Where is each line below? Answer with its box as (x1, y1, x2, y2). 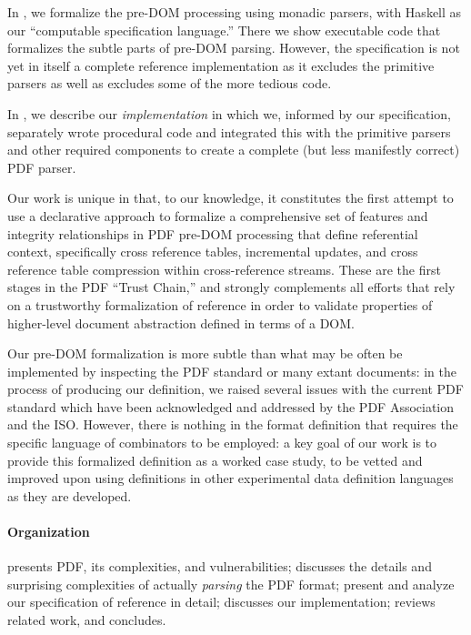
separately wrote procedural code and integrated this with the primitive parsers (7, 122, 451, 141)
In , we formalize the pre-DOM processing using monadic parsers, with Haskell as (7, 3, 462, 21)
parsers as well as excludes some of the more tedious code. (7, 74, 332, 93)
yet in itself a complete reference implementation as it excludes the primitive (7, 55, 435, 75)
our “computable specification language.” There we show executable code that (7, 20, 441, 39)
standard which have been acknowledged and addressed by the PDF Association (7, 397, 455, 416)
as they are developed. (7, 486, 132, 505)
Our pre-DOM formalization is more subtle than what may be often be (7, 344, 403, 363)
